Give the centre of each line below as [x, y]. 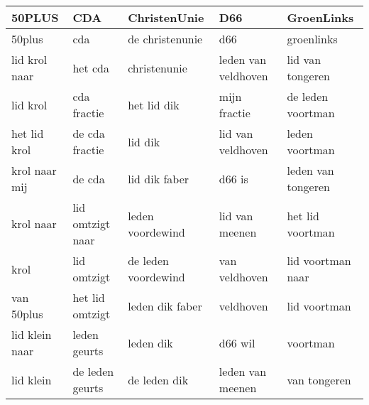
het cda [91, 67]
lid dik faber [159, 178]
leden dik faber [165, 306]
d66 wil [237, 342]
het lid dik [154, 104]
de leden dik [158, 379]
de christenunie [165, 39]
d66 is [233, 178]
